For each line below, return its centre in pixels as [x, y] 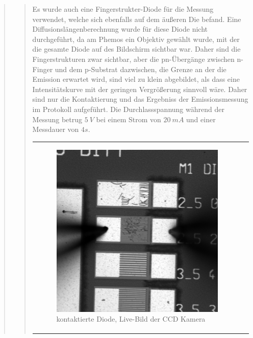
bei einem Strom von [129, 119]
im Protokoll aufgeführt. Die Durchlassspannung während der [128, 109]
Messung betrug [57, 119]
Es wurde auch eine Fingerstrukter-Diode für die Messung [123, 9]
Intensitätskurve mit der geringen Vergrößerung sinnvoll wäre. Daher [140, 89]
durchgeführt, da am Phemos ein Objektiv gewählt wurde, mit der [136, 39]
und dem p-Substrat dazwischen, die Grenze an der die [141, 69]
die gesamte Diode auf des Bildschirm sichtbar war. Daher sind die [136, 49]
